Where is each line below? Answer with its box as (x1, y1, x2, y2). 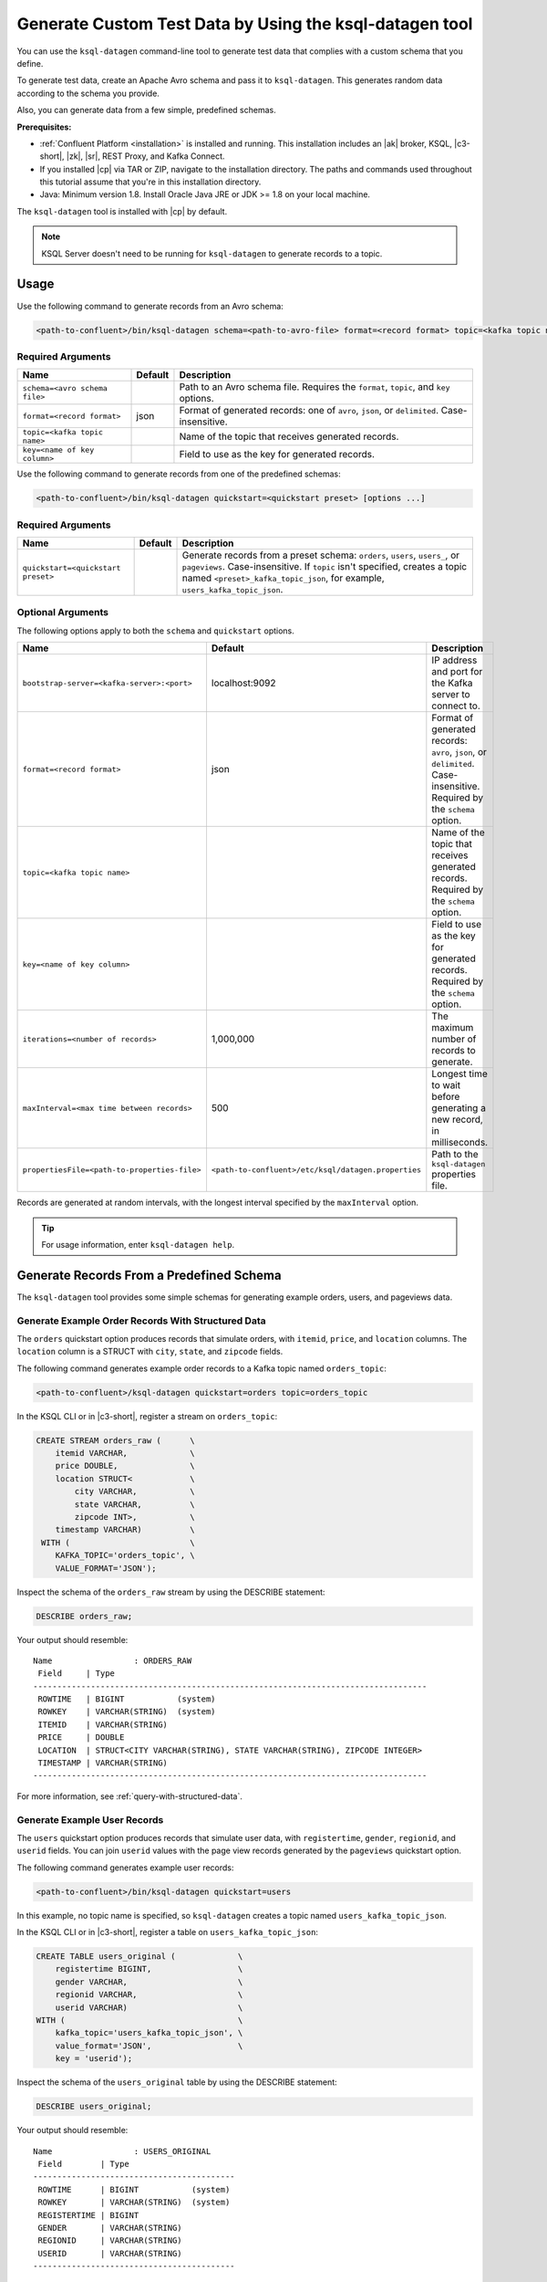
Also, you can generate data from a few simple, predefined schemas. (16, 105, 277, 116)
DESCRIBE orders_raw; (36, 1611, 133, 1621)
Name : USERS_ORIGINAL (33, 2146, 212, 2156)
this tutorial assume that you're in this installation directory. (39, 176, 262, 187)
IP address (431, 654, 478, 666)
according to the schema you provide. (16, 88, 160, 99)
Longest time (431, 1068, 488, 1081)
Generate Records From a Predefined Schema (16, 1267, 282, 1282)
